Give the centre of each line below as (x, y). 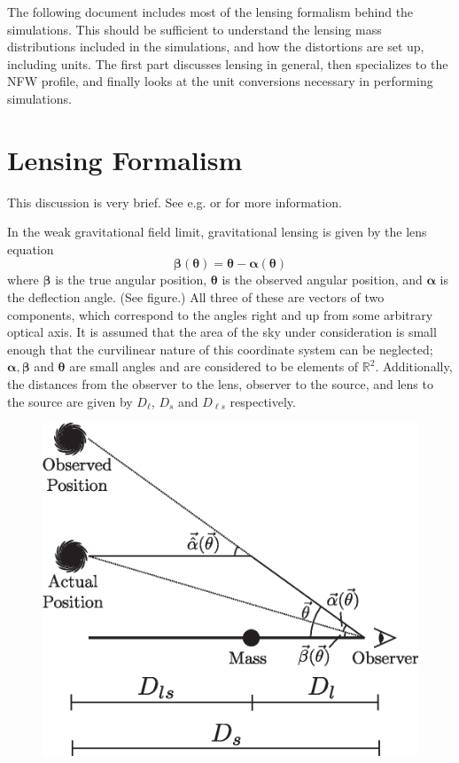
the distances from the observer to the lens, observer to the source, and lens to (220, 384)
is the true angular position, (131, 280)
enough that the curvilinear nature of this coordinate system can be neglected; (220, 349)
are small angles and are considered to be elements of (214, 366)
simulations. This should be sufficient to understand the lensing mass (194, 29)
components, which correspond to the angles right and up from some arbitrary (220, 314)
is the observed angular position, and (322, 280)
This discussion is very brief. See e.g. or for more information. (175, 202)
